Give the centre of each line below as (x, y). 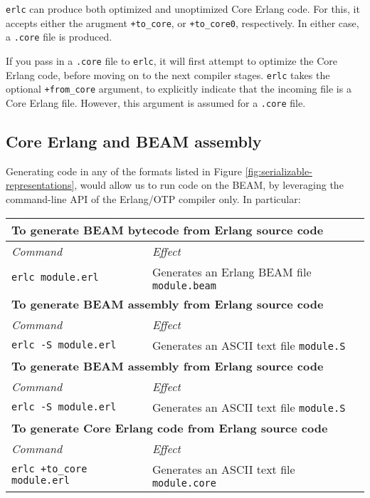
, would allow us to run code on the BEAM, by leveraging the (209, 185)
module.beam (184, 285)
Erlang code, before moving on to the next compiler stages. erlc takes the (168, 74)
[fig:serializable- (279, 171)
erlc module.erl (55, 277)
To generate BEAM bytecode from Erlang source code (168, 229)
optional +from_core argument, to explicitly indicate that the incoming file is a (179, 89)
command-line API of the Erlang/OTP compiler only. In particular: (153, 198)
